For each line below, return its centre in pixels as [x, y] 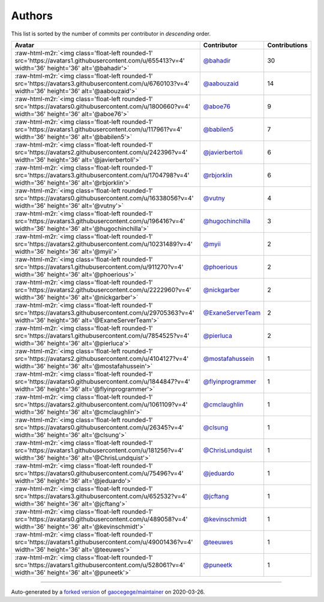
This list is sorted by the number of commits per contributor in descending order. [111, 34]
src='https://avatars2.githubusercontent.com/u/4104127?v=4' [102, 358]
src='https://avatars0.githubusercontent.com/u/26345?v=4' [99, 427]
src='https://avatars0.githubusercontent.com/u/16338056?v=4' [104, 198]
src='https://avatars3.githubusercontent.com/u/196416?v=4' [100, 221]
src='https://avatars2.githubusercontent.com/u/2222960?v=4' [103, 290]
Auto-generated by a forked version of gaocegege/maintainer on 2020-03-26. [108, 592]
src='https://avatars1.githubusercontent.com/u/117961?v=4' [98, 129]
